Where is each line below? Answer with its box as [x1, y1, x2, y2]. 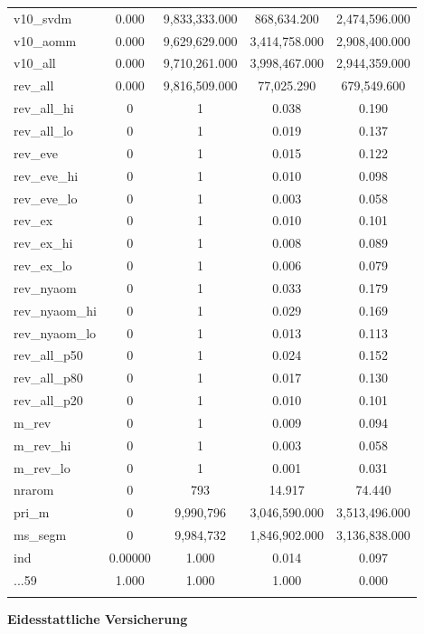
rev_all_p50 [14, 345, 83, 364]
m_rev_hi [14, 435, 71, 454]
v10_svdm [14, 8, 72, 27]
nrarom [14, 480, 54, 499]
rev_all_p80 [14, 368, 83, 387]
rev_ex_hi [14, 233, 73, 252]
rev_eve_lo [14, 188, 78, 207]
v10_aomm [14, 31, 77, 50]
